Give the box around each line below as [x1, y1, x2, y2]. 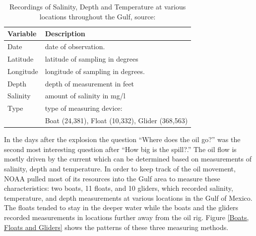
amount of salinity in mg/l [45, 90, 126, 101]
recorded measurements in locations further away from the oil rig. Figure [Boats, [4, 212, 249, 222]
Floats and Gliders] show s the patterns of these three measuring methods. [4, 222, 229, 232]
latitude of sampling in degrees [45, 53, 138, 64]
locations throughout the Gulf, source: [39, 11, 156, 21]
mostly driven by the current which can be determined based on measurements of [4, 154, 252, 164]
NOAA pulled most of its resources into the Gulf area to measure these [4, 173, 220, 183]
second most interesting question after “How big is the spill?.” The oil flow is [4, 144, 237, 154]
